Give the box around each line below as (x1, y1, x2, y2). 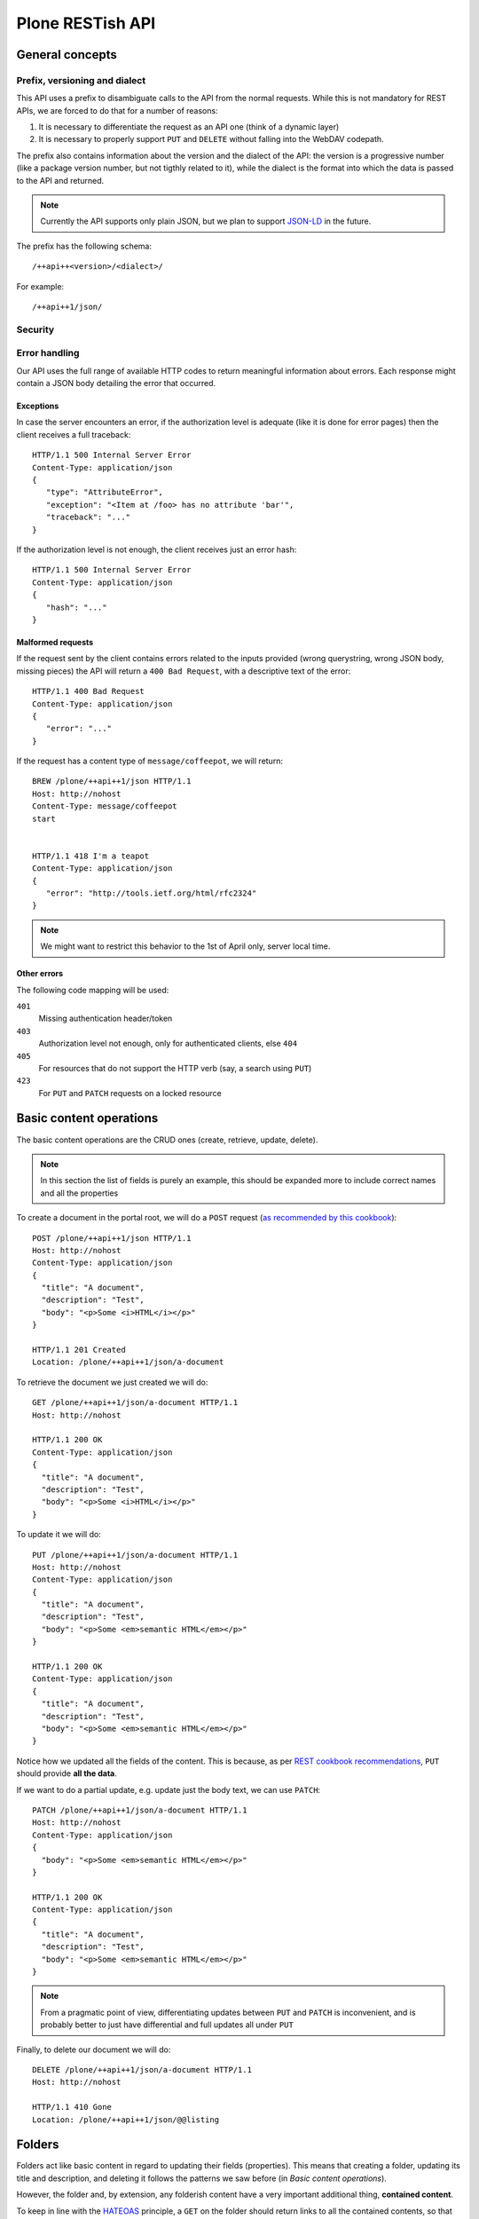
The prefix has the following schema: (16, 241, 153, 251)
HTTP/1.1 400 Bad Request (32, 686, 145, 697)
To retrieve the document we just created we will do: (16, 1377, 208, 1387)
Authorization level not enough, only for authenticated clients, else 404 (38, 1038, 297, 1049)
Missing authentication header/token (38, 1013, 173, 1024)
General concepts (16, 47, 117, 62)
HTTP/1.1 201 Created (32, 1345, 126, 1355)
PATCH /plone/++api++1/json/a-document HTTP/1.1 (32, 1804, 247, 1815)
